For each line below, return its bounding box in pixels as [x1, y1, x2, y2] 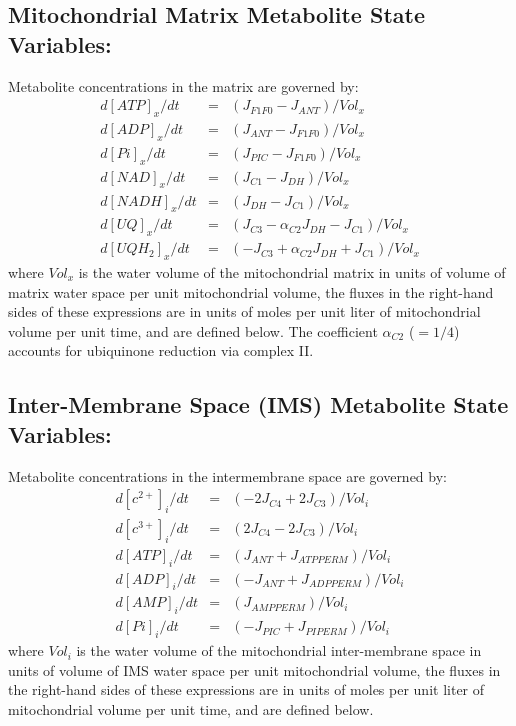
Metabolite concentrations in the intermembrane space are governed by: [8, 465, 447, 486]
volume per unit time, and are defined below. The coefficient [8, 320, 378, 341]
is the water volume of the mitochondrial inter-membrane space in [76, 640, 482, 661]
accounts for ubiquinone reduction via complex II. [8, 340, 314, 361]
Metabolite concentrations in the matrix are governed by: [8, 75, 359, 96]
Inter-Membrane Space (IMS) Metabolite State [8, 389, 509, 420]
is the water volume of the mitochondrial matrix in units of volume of [78, 261, 506, 282]
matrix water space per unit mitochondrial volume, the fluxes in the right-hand [8, 281, 494, 302]
